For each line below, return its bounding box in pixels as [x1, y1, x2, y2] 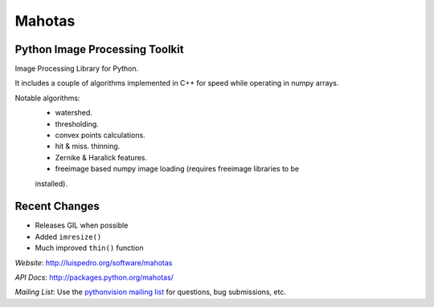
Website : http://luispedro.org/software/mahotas [14, 257, 173, 268]
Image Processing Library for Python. [14, 64, 139, 74]
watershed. [55, 108, 92, 118]
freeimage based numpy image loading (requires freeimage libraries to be [55, 164, 300, 174]
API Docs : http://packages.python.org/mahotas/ [14, 273, 174, 282]
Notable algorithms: [14, 93, 80, 103]
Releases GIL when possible [35, 220, 129, 230]
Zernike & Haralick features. [55, 152, 148, 162]
